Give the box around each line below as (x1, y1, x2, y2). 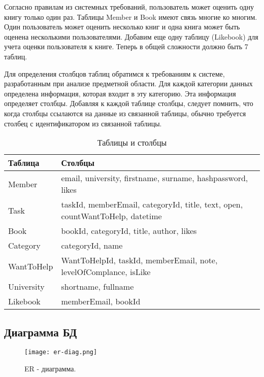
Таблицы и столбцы (97, 136, 167, 149)
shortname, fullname (61, 281, 134, 293)
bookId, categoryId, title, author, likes (61, 225, 197, 237)
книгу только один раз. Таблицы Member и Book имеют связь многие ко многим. (4, 11, 257, 22)
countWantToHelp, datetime (61, 210, 162, 222)
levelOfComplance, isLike (61, 266, 151, 278)
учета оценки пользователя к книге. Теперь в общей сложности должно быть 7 (4, 41, 248, 52)
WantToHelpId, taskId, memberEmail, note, (61, 254, 218, 266)
